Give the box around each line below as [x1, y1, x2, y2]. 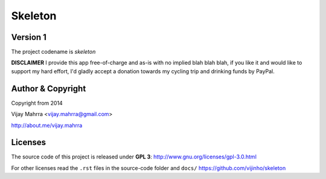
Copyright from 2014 [11, 99, 63, 106]
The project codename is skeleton [11, 48, 96, 56]
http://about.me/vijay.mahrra [11, 122, 83, 129]
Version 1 [11, 32, 46, 42]
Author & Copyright [11, 83, 86, 94]
